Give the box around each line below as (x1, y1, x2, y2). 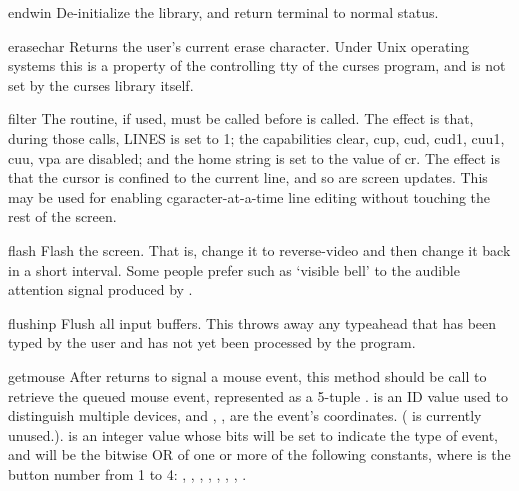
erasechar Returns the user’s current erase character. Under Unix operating (8, 35, 470, 56)
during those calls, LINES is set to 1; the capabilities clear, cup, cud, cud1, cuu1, (8, 127, 505, 148)
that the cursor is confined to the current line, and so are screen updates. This (8, 167, 488, 188)
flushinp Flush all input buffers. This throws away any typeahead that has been (8, 312, 497, 333)
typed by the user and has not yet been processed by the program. (8, 332, 416, 353)
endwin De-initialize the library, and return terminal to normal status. (8, 2, 439, 22)
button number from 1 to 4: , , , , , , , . (8, 463, 247, 484)
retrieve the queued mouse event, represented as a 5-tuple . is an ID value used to (8, 385, 508, 406)
